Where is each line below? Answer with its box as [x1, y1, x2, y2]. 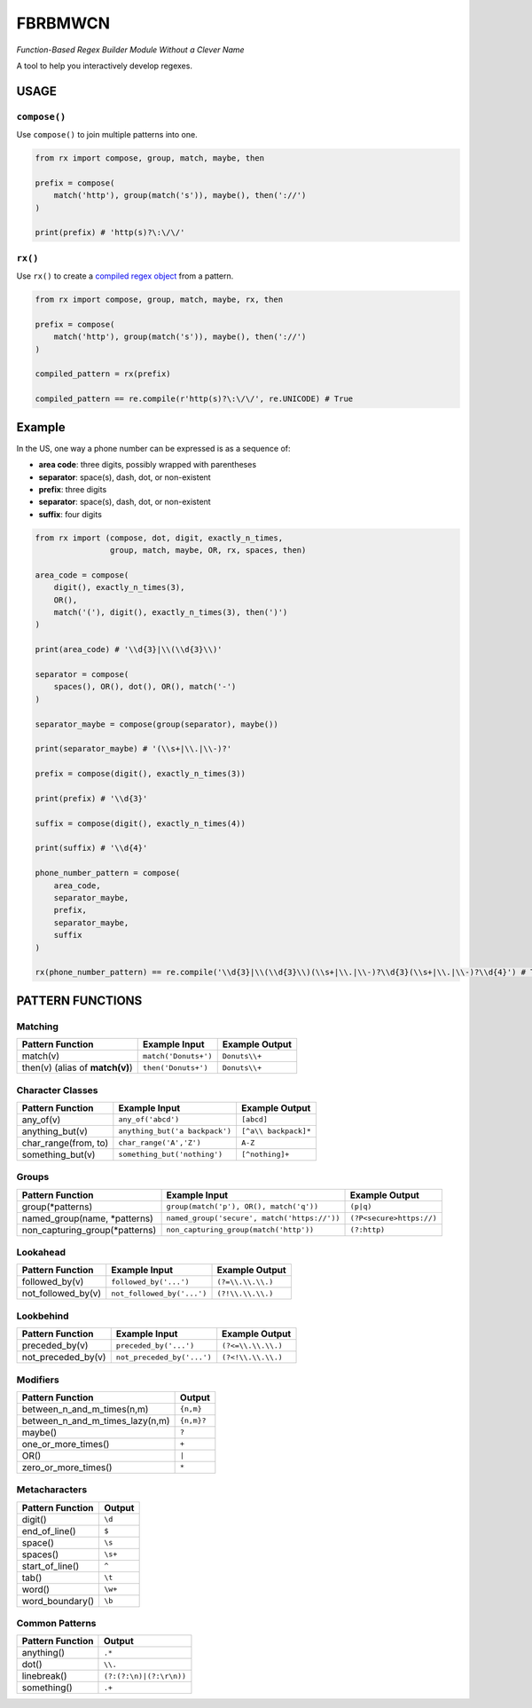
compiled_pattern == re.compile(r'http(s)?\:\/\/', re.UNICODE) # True [35, 394, 354, 404]
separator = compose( [35, 670, 129, 679]
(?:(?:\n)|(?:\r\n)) [103, 1671, 186, 1680]
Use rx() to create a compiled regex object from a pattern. [16, 271, 234, 281]
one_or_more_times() [21, 1437, 110, 1450]
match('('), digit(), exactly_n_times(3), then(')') [53, 608, 288, 618]
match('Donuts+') [142, 1051, 213, 1060]
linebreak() [21, 1670, 67, 1682]
